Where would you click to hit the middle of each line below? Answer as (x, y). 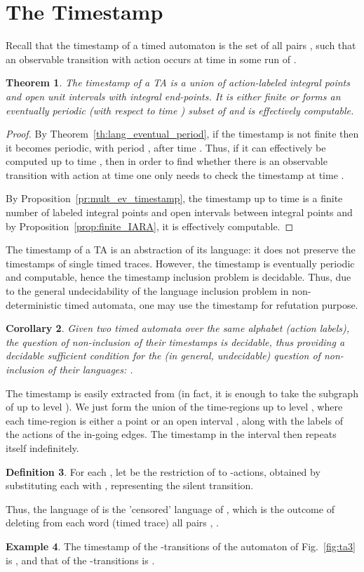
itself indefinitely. (42, 447)
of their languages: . (90, 369)
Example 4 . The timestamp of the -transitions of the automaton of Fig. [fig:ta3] (181, 546)
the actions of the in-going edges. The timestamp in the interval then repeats (171, 434)
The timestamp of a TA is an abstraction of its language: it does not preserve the (181, 250)
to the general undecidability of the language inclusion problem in (147, 291)
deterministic (34, 304)
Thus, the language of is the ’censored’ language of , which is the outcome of (170, 508)
